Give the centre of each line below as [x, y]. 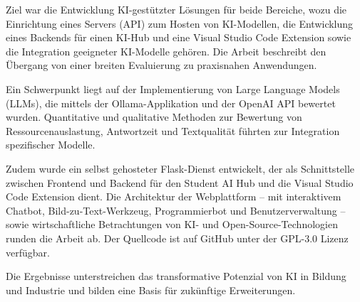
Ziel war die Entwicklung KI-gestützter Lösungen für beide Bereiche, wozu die [176, 9]
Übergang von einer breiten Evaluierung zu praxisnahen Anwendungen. [161, 65]
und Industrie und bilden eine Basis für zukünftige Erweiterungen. [151, 290]
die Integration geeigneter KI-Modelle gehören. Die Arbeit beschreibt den [166, 51]
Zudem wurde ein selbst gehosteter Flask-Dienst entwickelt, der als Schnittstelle [180, 168]
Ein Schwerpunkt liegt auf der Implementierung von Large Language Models [173, 88]
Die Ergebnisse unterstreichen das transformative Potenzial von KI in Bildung [176, 276]
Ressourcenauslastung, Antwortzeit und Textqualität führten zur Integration [173, 130]
